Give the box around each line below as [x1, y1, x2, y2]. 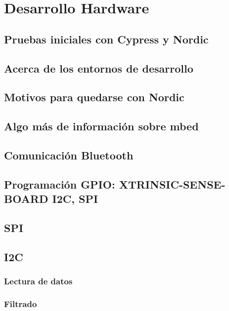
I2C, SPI [52, 191, 98, 206]
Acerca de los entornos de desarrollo [4, 60, 193, 76]
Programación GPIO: [4, 176, 115, 192]
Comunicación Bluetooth [4, 147, 134, 162]
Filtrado [4, 297, 37, 310]
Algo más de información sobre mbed [4, 118, 199, 134]
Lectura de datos [4, 274, 73, 287]
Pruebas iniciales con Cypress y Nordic [4, 31, 209, 46]
